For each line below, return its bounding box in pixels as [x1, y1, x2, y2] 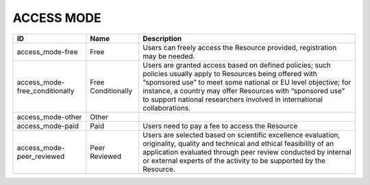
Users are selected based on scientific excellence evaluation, [143, 130, 341, 140]
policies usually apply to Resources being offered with [143, 69, 318, 78]
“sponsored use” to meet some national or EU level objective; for [143, 77, 351, 87]
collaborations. [143, 103, 191, 112]
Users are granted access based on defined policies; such [143, 60, 331, 70]
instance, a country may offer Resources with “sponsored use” [143, 86, 345, 95]
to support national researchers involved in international [143, 95, 323, 104]
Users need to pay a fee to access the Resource [143, 121, 298, 130]
